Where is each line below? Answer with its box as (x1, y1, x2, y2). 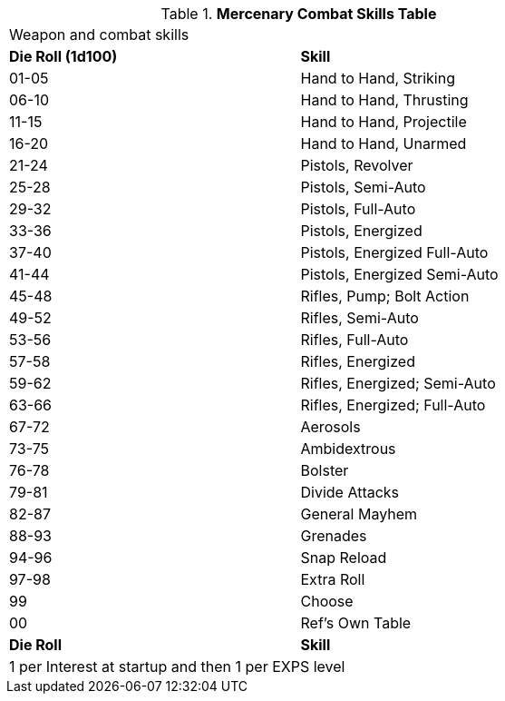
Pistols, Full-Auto (300, 200, 416, 218)
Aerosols (300, 418, 361, 436)
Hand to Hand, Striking (300, 69, 456, 87)
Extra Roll (300, 570, 365, 588)
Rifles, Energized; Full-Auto (300, 396, 486, 414)
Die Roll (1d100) (9, 47, 118, 65)
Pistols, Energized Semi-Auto (300, 265, 499, 283)
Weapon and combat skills (9, 25, 189, 44)
